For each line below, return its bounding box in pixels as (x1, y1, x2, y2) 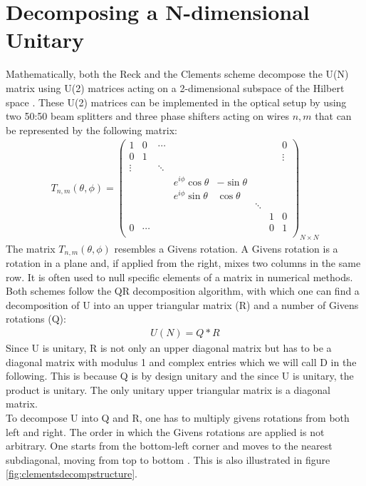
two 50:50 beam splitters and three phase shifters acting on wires (6, 108, 290, 123)
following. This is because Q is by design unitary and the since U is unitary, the (6, 368, 354, 383)
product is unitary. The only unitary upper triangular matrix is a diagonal (6, 382, 330, 397)
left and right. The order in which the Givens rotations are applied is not (6, 424, 325, 439)
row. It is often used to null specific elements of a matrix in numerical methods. (6, 269, 353, 284)
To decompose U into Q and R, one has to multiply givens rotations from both (6, 410, 350, 425)
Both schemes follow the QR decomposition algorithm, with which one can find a (6, 283, 360, 298)
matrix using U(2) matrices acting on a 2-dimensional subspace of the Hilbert (6, 80, 345, 95)
